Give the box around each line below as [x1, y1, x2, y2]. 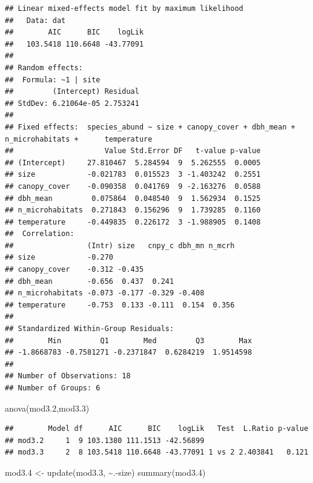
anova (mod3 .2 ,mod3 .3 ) [5, 401, 90, 414]
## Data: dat [5, 16, 66, 25]
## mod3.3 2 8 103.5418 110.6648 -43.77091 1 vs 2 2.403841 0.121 [5, 448, 309, 457]
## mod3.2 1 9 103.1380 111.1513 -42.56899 [5, 436, 205, 445]
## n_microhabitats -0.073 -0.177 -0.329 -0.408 [5, 289, 205, 298]
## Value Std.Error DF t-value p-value [5, 146, 261, 156]
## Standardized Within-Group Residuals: [5, 324, 174, 333]
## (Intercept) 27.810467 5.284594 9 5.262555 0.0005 [5, 158, 261, 167]
